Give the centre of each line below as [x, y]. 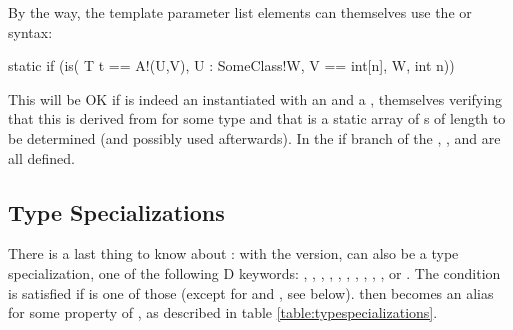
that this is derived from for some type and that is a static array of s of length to [257, 118]
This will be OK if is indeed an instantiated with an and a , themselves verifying [255, 98]
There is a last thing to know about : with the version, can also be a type [233, 253]
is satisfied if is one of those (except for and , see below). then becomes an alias [251, 292]
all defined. [41, 157]
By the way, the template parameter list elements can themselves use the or [240, 12]
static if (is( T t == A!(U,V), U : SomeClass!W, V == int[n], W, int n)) [231, 65]
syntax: [30, 31]
